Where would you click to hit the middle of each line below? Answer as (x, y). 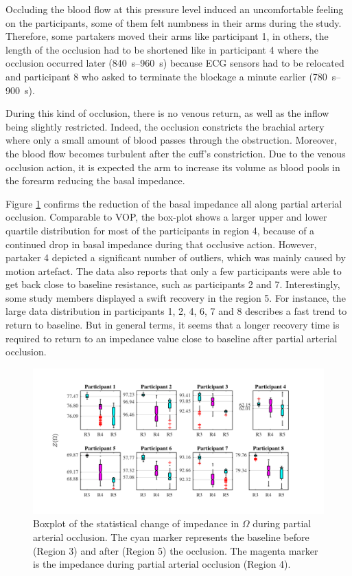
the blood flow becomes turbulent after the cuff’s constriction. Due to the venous (176, 153)
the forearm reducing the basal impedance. (95, 180)
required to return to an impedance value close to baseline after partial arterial (172, 338)
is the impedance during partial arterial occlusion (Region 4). (162, 564)
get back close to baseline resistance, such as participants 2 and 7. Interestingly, (173, 284)
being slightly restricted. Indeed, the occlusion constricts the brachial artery (165, 126)
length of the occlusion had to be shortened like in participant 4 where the (162, 49)
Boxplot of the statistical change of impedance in (136, 523)
